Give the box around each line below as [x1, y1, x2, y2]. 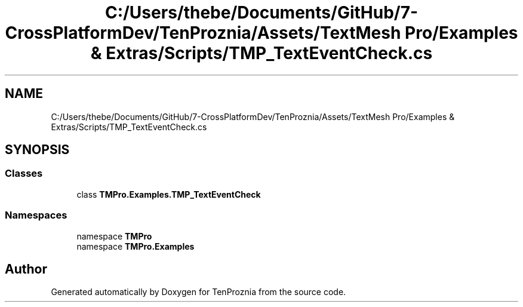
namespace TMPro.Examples [76, 241, 195, 251]
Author [5, 261, 47, 277]
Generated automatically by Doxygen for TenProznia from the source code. [51, 287, 346, 297]
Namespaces [5, 209, 67, 222]
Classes [5, 167, 43, 180]
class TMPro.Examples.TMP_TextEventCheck [76, 189, 261, 199]
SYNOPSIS [5, 142, 70, 158]
